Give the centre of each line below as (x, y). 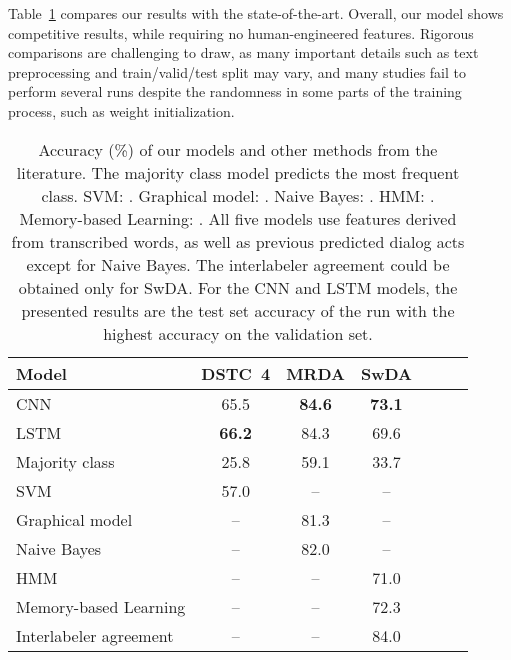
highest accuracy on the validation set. (238, 333)
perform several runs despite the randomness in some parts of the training (235, 91)
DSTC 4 (236, 373)
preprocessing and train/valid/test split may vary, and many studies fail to (237, 71)
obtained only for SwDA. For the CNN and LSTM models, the (238, 287)
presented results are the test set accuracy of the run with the (238, 310)
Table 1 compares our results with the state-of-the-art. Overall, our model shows (256, 13)
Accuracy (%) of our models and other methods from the (238, 149)
